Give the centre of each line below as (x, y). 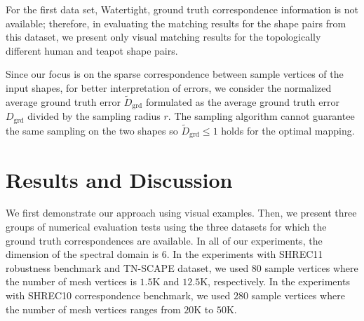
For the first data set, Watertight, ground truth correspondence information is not (182, 9)
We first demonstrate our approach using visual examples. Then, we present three (181, 213)
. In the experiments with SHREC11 (245, 254)
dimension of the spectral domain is (82, 254)
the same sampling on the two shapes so (92, 130)
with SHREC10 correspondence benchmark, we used (118, 295)
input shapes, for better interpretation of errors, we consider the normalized (169, 87)
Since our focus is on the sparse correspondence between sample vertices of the (175, 74)
